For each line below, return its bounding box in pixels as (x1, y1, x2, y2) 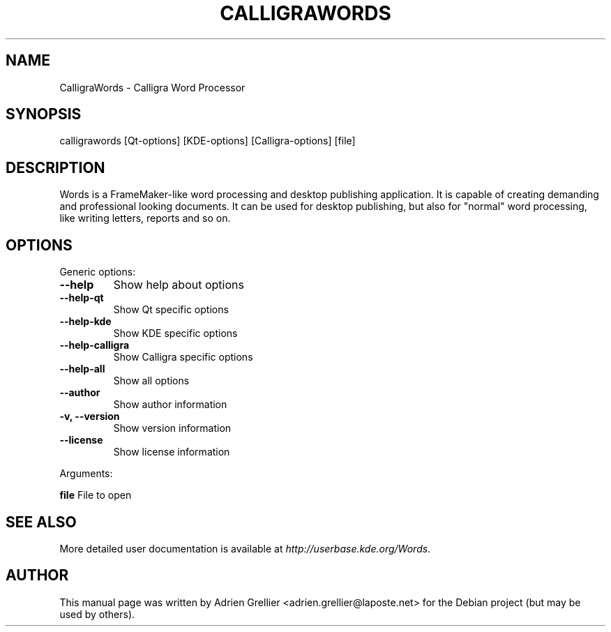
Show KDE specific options (113, 327, 238, 340)
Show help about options (113, 278, 244, 292)
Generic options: (59, 266, 136, 278)
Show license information (113, 446, 230, 458)
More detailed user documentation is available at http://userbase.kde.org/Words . (59, 542, 431, 555)
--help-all (59, 363, 105, 375)
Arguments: (59, 467, 113, 480)
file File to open (59, 489, 132, 502)
